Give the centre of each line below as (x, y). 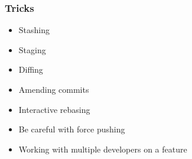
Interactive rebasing (54, 109)
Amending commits (54, 89)
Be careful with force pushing (72, 129)
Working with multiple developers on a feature (103, 149)
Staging (32, 49)
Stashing (34, 30)
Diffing (31, 69)
